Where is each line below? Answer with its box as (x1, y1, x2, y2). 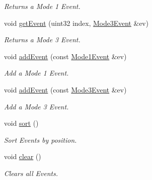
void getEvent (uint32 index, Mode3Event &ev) (4, 17, 149, 28)
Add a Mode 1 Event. (4, 68, 69, 78)
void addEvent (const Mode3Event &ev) (4, 84, 127, 94)
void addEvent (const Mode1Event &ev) (4, 51, 127, 61)
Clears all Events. (4, 168, 58, 178)
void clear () (4, 151, 41, 162)
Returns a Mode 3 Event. (4, 34, 80, 45)
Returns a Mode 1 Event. (4, 1, 80, 11)
